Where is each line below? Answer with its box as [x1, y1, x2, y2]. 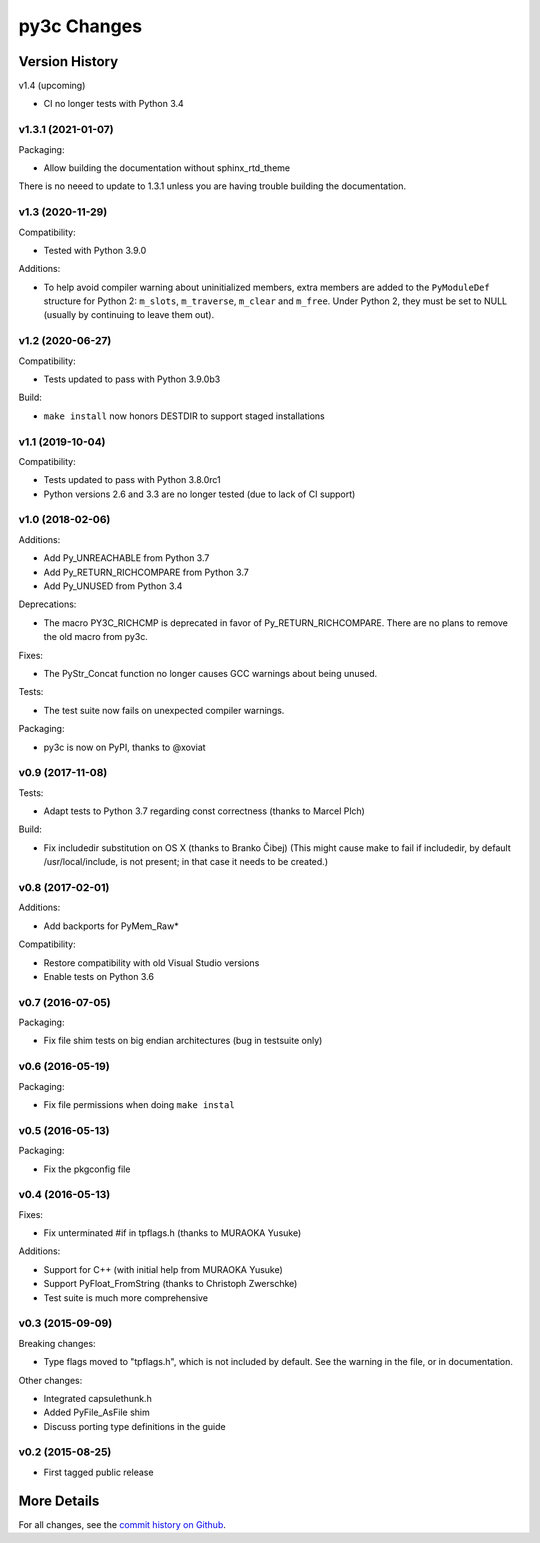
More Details [18, 1492, 100, 1509]
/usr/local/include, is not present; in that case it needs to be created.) [43, 856, 329, 868]
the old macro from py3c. [43, 631, 149, 643]
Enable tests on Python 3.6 [43, 970, 155, 982]
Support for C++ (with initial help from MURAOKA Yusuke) [43, 1263, 284, 1275]
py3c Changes [18, 15, 143, 37]
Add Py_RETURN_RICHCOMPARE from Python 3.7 [43, 566, 249, 578]
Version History [18, 53, 119, 70]
